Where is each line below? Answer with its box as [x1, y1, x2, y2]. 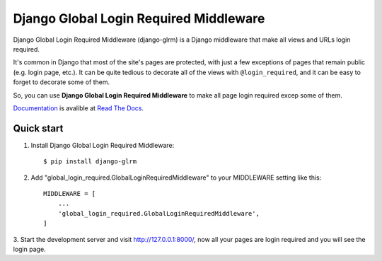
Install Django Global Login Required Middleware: [30, 141, 175, 149]
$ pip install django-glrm [43, 158, 137, 166]
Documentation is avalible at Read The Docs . [13, 103, 144, 112]
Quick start [13, 122, 64, 134]
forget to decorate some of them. [13, 78, 110, 86]
